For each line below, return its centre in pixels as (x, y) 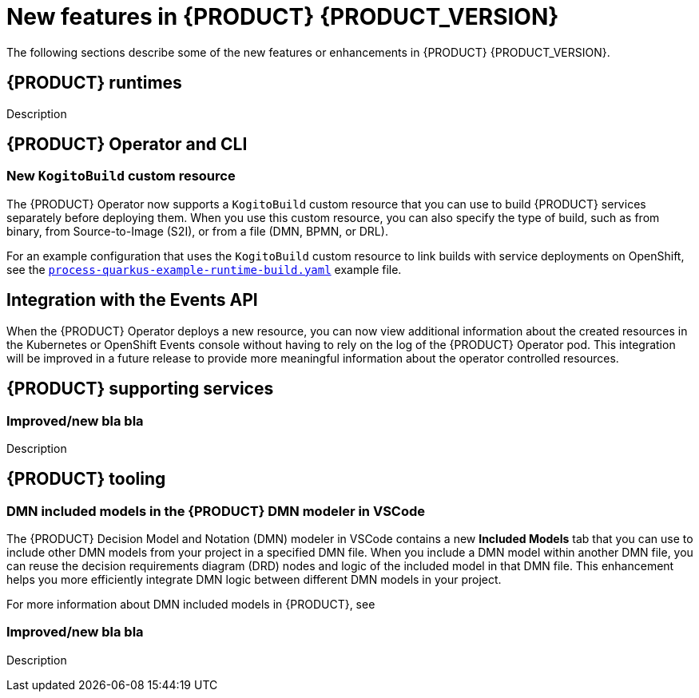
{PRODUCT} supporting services (140, 389)
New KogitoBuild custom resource (121, 176)
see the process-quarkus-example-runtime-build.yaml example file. (204, 269)
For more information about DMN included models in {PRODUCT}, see (191, 605)
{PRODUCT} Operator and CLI (127, 145)
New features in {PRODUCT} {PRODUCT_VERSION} (283, 17)
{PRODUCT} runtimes (94, 83)
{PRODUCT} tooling (86, 479)
